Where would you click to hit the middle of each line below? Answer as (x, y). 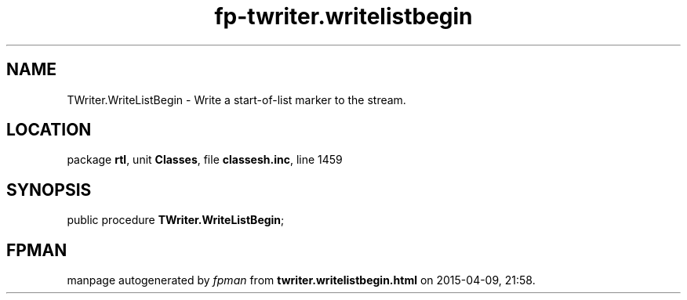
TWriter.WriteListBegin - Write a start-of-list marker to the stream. (236, 99)
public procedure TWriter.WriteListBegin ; (176, 220)
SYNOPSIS (49, 190)
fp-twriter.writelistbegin (343, 16)
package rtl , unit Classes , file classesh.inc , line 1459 (205, 160)
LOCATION (49, 130)
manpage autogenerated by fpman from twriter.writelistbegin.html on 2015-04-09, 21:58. (301, 280)
